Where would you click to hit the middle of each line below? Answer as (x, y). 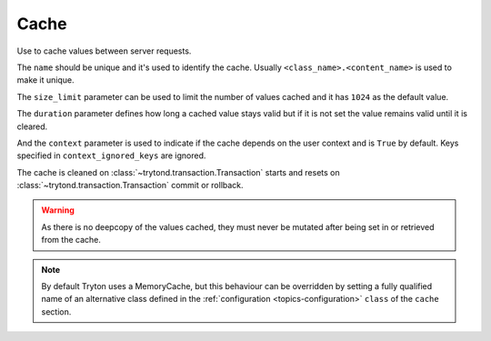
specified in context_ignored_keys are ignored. (111, 155)
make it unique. (45, 80)
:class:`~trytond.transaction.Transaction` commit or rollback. (130, 186)
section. (56, 311)
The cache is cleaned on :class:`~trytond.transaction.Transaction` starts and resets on (178, 172)
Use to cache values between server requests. (104, 51)
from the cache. (71, 240)
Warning (58, 210)
